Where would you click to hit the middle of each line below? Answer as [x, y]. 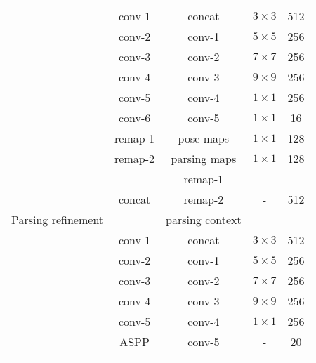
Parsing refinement [58, 219]
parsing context [204, 219]
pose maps [204, 138]
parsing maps [204, 158]
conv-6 [134, 118]
